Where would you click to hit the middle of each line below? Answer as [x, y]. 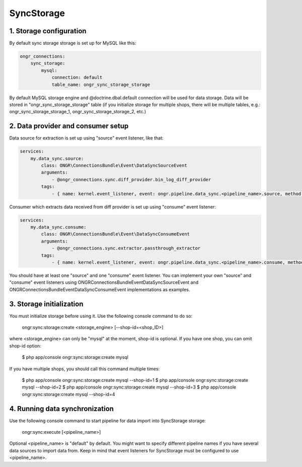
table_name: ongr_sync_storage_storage [101, 85]
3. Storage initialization [46, 304]
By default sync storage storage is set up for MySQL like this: [73, 43]
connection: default [77, 77]
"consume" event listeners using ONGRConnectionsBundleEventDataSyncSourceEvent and [104, 282]
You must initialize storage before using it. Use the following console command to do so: [101, 316]
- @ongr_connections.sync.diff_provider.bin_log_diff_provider [131, 179]
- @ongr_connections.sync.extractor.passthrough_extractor [126, 248]
